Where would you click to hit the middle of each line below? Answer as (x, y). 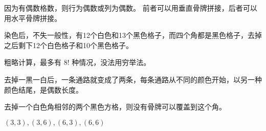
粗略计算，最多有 (33, 62)
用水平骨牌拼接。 (33, 18)
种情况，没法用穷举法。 (111, 62)
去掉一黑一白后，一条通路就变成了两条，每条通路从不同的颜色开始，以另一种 (133, 79)
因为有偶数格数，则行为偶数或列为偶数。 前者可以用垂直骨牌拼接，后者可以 (131, 8)
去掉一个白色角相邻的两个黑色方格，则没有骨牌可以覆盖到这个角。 (115, 107)
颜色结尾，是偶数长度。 (43, 89)
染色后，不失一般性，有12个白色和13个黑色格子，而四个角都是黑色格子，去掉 (133, 35)
